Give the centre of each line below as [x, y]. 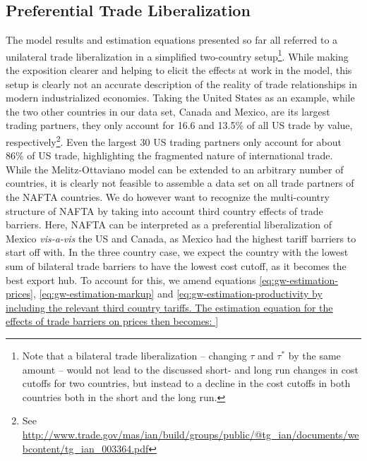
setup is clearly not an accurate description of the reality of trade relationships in [182, 84]
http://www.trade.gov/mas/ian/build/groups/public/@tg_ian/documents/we [191, 434]
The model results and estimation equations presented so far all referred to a [172, 40]
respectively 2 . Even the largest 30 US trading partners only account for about [174, 141]
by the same [314, 355]
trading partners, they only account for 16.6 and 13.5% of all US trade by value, [179, 125]
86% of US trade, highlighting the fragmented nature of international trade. [169, 155]
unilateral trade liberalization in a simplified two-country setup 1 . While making [177, 55]
